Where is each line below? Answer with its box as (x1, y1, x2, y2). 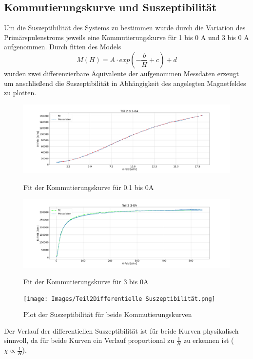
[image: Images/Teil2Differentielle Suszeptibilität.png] (23, 295, 215, 302)
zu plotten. (4, 87, 37, 98)
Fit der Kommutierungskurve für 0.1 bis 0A (23, 182, 154, 192)
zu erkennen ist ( (183, 335, 234, 345)
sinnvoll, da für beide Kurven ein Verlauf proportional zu (4, 335, 175, 345)
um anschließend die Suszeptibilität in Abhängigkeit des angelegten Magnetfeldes (4, 78, 246, 88)
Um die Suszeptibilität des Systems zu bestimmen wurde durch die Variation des (4, 22, 246, 33)
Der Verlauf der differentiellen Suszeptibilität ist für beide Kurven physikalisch (4, 325, 239, 336)
